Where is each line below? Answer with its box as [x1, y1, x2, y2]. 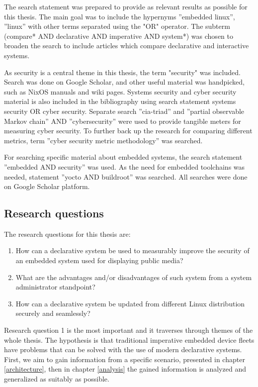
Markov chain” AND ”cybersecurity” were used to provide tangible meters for [4, 115, 241, 126]
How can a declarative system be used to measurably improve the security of [15, 245, 250, 256]
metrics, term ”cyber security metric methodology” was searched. [4, 135, 203, 145]
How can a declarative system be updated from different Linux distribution [15, 298, 245, 308]
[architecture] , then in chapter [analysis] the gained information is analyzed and [4, 364, 246, 374]
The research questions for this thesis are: [4, 228, 131, 239]
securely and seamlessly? [15, 308, 90, 318]
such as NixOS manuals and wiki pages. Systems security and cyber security [4, 86, 237, 97]
